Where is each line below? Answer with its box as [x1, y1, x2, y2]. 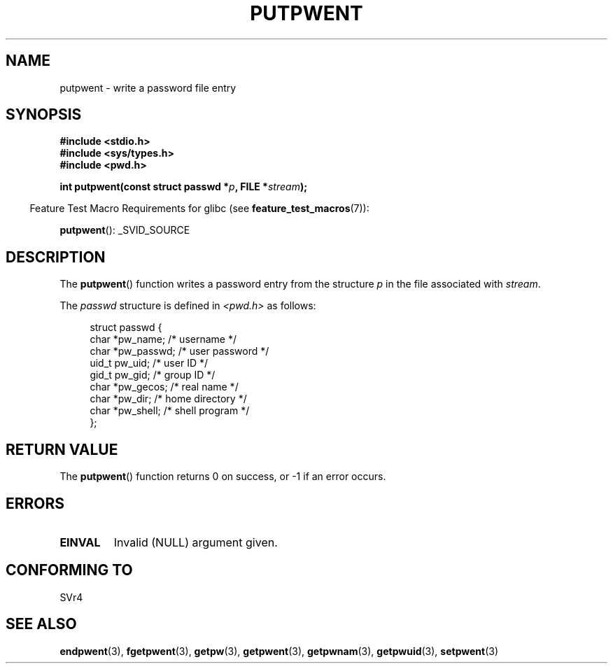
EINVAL [59, 535, 101, 549]
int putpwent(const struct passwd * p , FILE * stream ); [59, 181, 307, 193]
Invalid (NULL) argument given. [113, 535, 278, 549]
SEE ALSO [6, 615, 77, 633]
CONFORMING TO [6, 561, 133, 579]
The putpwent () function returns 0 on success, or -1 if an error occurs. [59, 470, 386, 483]
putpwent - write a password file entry [59, 81, 237, 94]
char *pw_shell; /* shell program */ [90, 404, 250, 417]
